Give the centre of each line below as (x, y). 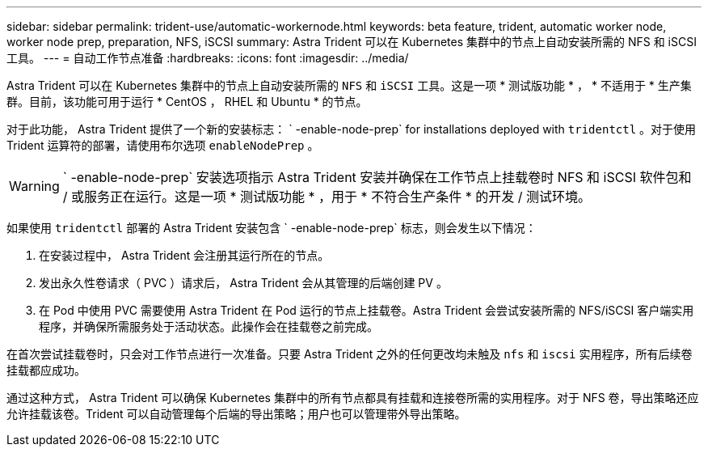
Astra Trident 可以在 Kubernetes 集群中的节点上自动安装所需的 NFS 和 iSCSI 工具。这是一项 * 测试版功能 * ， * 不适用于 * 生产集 (349, 85)
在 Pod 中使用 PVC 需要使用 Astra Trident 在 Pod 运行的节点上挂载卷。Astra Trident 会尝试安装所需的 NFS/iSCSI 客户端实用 (367, 310)
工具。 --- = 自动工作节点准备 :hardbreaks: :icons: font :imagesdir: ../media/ (208, 58)
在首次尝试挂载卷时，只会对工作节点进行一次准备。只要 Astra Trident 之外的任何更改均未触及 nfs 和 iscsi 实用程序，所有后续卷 (350, 354)
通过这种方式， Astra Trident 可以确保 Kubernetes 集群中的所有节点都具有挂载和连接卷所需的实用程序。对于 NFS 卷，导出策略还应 (353, 398)
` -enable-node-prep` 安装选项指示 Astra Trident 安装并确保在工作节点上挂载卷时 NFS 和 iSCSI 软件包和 (377, 177)
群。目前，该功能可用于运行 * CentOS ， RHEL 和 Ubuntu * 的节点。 (187, 102)
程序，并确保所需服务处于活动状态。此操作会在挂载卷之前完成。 (209, 326)
